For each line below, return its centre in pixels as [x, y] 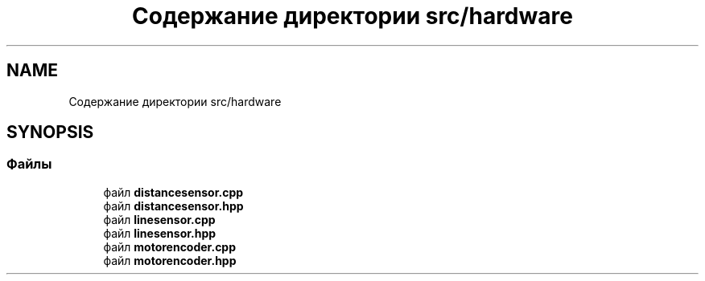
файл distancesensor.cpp [173, 192]
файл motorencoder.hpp [170, 260]
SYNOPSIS [50, 132]
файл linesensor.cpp [159, 219]
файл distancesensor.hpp [173, 206]
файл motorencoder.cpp [170, 246]
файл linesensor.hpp [160, 233]
